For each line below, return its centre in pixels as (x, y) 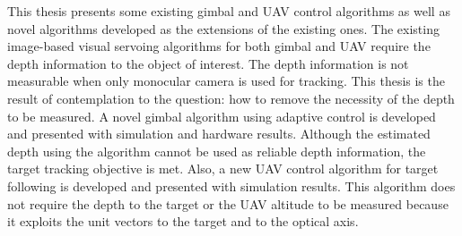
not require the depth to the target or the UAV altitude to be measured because (228, 203)
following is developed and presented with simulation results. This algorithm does (231, 185)
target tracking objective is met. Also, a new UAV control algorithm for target (223, 169)
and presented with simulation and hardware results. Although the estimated (219, 134)
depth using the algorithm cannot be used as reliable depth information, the (217, 151)
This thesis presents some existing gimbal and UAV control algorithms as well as (229, 11)
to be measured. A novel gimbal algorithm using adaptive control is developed (222, 116)
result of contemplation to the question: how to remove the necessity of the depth (231, 98)
